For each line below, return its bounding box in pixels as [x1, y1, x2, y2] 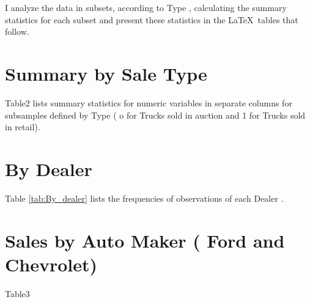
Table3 [5, 287, 30, 300]
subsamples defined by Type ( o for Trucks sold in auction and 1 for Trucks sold [5, 108, 306, 121]
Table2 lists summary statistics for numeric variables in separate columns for [5, 96, 292, 109]
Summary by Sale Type [5, 61, 207, 86]
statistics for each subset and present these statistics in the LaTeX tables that [5, 13, 298, 26]
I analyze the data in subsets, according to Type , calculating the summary [5, 1, 287, 13]
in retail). [5, 120, 40, 133]
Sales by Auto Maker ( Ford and [5, 227, 285, 252]
